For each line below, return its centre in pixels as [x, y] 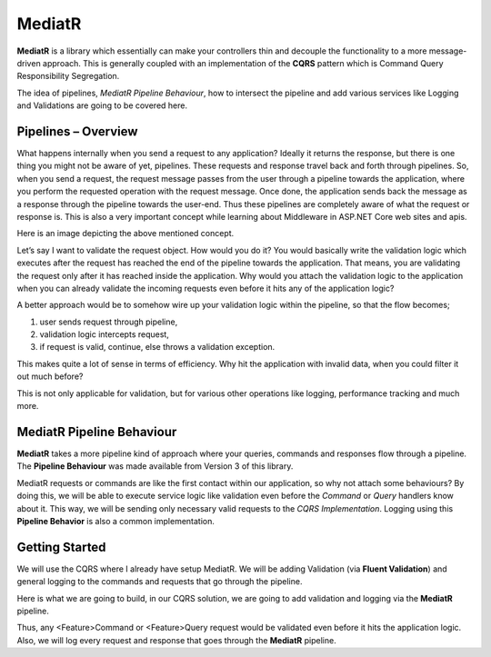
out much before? [50, 376]
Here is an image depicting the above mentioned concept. [125, 234]
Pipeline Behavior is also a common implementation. [116, 521]
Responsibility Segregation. [68, 76]
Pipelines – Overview [77, 131]
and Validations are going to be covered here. [102, 105]
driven [29, 63]
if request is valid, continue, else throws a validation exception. [157, 347]
